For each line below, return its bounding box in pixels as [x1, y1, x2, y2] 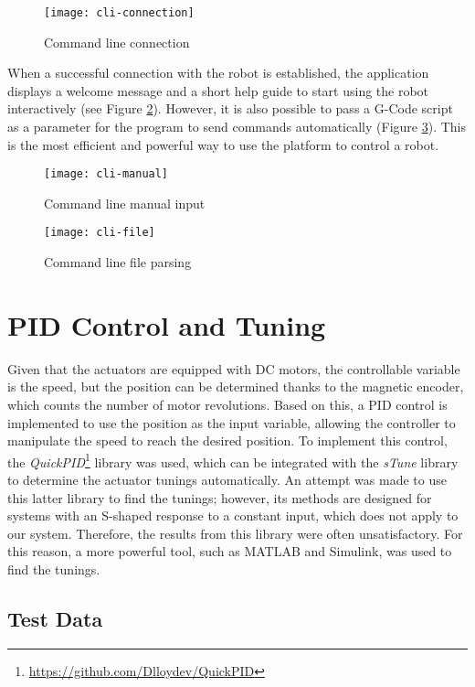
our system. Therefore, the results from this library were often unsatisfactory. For [7, 523, 463, 542]
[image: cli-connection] [44, 6, 195, 19]
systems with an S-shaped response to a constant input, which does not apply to [7, 506, 459, 525]
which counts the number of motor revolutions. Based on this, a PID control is [7, 395, 448, 414]
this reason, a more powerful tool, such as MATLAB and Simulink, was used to [7, 542, 452, 561]
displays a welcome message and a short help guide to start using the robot [7, 81, 429, 100]
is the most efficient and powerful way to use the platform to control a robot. [7, 134, 439, 154]
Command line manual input [44, 193, 206, 212]
